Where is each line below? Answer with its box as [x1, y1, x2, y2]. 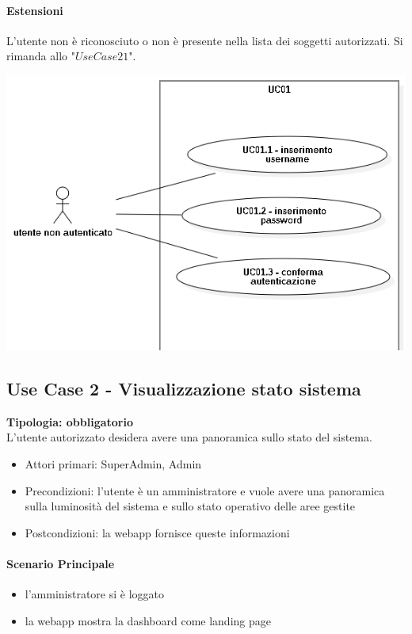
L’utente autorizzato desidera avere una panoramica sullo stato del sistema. [6, 429, 372, 445]
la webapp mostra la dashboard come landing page [25, 612, 271, 628]
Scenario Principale [6, 556, 115, 572]
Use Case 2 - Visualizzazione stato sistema [6, 376, 361, 401]
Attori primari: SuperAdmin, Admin [25, 456, 202, 472]
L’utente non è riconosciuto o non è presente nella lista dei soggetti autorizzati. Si [6, 32, 403, 48]
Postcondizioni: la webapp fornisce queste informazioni [25, 524, 290, 540]
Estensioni [6, 2, 63, 18]
